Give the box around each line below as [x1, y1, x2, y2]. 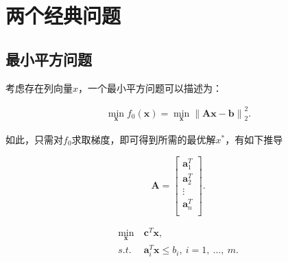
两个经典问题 [5, 1, 121, 29]
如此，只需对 [5, 132, 63, 146]
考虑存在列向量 [5, 80, 73, 95]
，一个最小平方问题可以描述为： [78, 80, 223, 95]
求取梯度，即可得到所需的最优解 [71, 132, 216, 146]
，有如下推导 [225, 132, 283, 146]
